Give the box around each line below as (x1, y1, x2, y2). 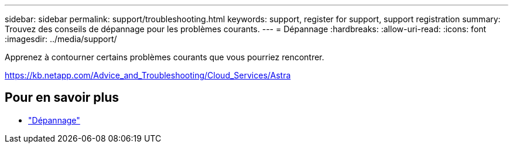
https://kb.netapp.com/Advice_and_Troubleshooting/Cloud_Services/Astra (5, 70, 291, 80)
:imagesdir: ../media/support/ (5, 34, 117, 44)
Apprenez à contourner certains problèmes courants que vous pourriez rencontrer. (5, 52, 324, 62)
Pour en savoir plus (5, 90, 119, 105)
